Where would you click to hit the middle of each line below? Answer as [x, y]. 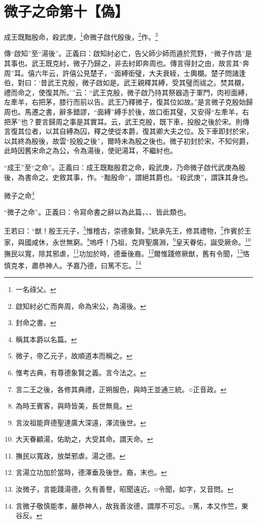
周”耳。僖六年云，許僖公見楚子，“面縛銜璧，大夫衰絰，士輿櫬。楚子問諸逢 [125, 73]
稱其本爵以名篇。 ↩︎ [46, 339]
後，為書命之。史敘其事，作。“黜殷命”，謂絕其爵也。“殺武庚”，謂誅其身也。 [128, 177]
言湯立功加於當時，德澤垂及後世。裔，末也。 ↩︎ [91, 472]
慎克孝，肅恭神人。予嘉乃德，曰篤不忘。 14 [73, 264]
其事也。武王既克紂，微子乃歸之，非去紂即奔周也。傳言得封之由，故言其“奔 [127, 63]
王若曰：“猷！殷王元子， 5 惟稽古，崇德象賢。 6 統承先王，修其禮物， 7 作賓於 [124, 230]
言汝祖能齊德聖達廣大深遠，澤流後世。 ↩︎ [81, 422]
